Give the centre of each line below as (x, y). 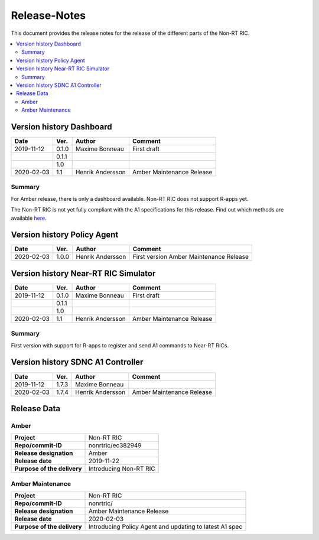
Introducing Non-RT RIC (122, 469)
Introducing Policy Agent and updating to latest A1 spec (166, 527)
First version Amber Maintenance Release (191, 257)
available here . (29, 218)
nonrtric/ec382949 (115, 445)
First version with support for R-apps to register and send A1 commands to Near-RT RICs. (120, 345)
